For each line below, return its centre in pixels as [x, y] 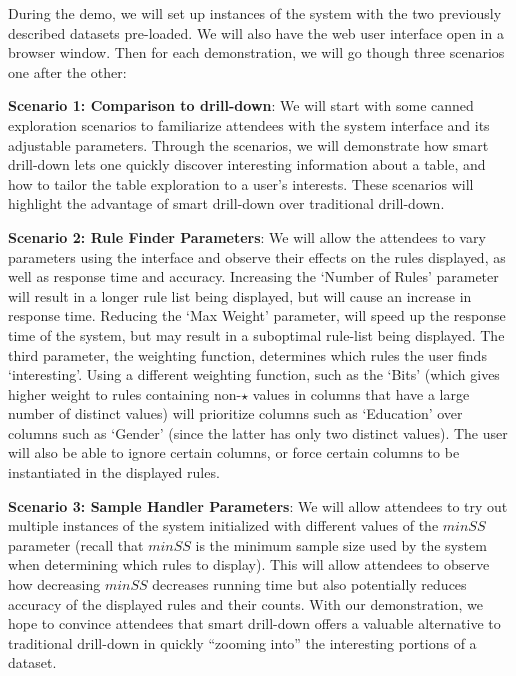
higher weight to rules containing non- [125, 393]
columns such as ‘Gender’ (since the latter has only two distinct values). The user [258, 432]
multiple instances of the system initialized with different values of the [223, 525]
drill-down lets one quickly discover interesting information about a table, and [247, 164]
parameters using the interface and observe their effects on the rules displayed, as [257, 256]
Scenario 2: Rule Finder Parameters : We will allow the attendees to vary [247, 236]
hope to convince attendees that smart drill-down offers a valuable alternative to [254, 623]
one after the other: [67, 71]
